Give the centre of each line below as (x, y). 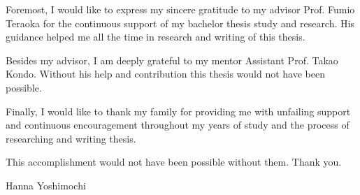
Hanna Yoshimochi (46, 185)
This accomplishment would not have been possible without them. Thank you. (174, 162)
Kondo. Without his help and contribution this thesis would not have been (165, 74)
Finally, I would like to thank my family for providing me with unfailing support (178, 111)
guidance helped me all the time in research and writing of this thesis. (156, 37)
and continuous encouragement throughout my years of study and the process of (178, 125)
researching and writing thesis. (71, 138)
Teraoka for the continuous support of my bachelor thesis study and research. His (180, 23)
